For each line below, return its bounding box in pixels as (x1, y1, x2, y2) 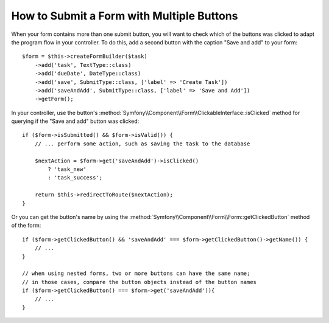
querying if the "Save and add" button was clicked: (11, 117, 140, 125)
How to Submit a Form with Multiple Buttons (11, 9, 238, 23)
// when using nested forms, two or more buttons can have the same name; (22, 270, 250, 277)
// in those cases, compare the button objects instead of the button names (22, 279, 257, 285)
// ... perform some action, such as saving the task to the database (34, 140, 250, 147)
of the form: (11, 222, 41, 229)
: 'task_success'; (48, 174, 103, 181)
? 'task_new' (48, 166, 87, 173)
